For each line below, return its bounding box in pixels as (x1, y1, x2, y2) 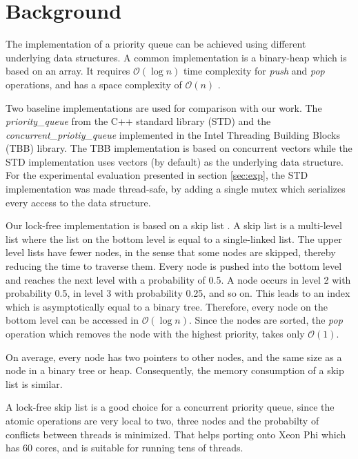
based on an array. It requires (6, 64, 130, 78)
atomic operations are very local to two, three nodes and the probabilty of (6, 413, 319, 427)
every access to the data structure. (6, 195, 151, 209)
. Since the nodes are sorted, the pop (189, 313, 343, 327)
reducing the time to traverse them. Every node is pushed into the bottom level (6, 259, 342, 273)
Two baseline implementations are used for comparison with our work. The (6, 100, 322, 115)
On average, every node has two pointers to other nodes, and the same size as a (6, 349, 342, 364)
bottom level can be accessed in (6, 313, 139, 327)
